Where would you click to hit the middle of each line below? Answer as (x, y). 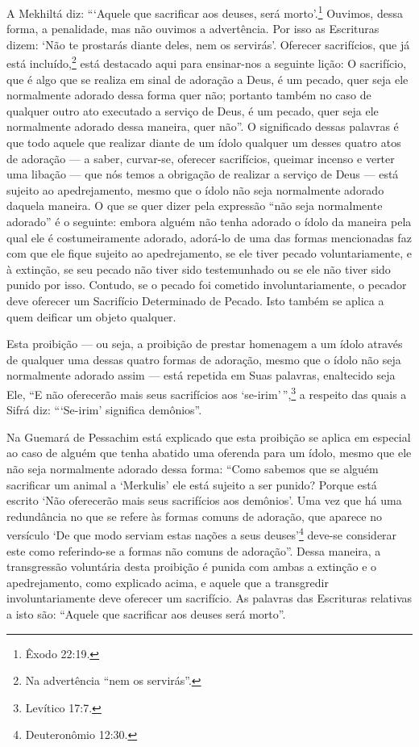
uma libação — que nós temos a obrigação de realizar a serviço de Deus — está (203, 174)
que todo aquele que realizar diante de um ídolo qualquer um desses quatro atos (204, 143)
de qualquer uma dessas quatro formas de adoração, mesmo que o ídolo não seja (204, 359)
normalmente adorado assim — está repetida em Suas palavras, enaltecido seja (201, 375)
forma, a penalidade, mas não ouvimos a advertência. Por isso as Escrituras (193, 29)
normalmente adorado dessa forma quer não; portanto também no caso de (189, 95)
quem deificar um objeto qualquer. (91, 316)
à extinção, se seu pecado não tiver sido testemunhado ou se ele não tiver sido (199, 269)
